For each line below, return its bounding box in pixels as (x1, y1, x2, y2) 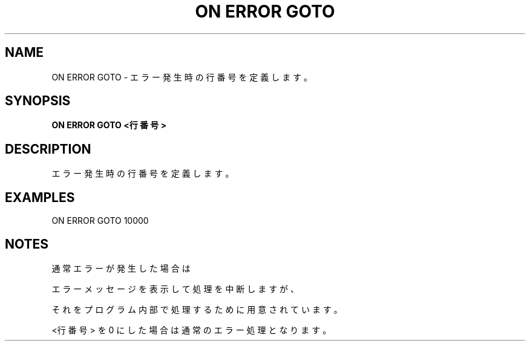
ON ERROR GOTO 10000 (51, 215, 149, 226)
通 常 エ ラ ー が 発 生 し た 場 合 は (51, 263, 191, 273)
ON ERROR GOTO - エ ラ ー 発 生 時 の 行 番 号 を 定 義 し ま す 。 (51, 71, 313, 82)
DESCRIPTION (5, 141, 91, 157)
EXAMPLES (5, 189, 75, 205)
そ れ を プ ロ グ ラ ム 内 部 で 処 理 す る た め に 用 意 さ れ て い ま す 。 (51, 304, 342, 315)
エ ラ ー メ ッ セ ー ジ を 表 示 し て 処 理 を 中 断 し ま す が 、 (51, 283, 299, 294)
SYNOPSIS (5, 93, 71, 109)
